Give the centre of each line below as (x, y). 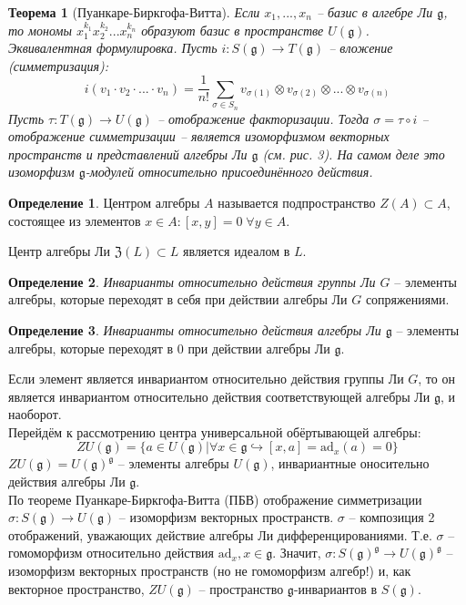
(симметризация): (58, 65)
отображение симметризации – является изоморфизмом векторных (199, 136)
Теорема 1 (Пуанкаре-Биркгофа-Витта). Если (134, 12)
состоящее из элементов (75, 220)
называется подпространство (297, 202)
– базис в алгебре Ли (375, 12)
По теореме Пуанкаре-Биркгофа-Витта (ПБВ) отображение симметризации (215, 499)
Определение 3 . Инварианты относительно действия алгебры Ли (195, 329)
